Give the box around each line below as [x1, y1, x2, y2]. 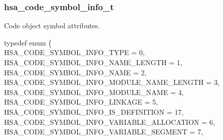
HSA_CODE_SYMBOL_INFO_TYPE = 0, [4, 47, 145, 58]
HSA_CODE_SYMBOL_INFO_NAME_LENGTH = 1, [4, 57, 183, 67]
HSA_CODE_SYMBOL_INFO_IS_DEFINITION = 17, [4, 106, 184, 117]
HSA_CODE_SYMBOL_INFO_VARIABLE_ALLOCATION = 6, [4, 116, 215, 127]
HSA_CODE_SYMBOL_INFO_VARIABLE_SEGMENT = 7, [4, 126, 203, 137]
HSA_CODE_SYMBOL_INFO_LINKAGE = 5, [4, 97, 158, 107]
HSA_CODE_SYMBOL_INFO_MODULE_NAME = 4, [4, 86, 184, 97]
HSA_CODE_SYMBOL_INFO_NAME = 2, [4, 67, 147, 77]
